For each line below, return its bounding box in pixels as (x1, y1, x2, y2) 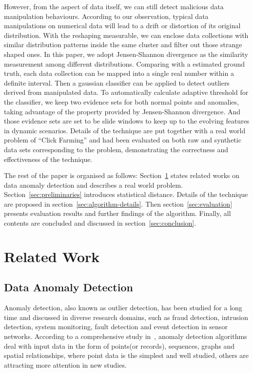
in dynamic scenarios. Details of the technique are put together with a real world (4, 125, 246, 135)
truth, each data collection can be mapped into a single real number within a (4, 68, 234, 78)
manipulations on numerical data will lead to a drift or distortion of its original (4, 20, 241, 31)
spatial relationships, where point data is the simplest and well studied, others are (4, 350, 249, 360)
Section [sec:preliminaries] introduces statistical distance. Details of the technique (4, 189, 248, 199)
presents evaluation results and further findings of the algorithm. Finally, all (4, 208, 231, 218)
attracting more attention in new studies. (4, 359, 127, 370)
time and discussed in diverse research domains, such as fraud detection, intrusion (4, 312, 248, 322)
